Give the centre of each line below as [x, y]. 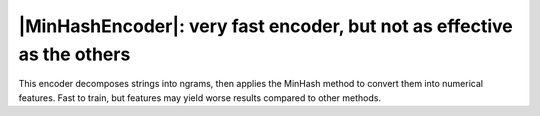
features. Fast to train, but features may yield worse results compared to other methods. [200, 97]
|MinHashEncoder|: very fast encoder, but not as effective [266, 26]
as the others [74, 54]
